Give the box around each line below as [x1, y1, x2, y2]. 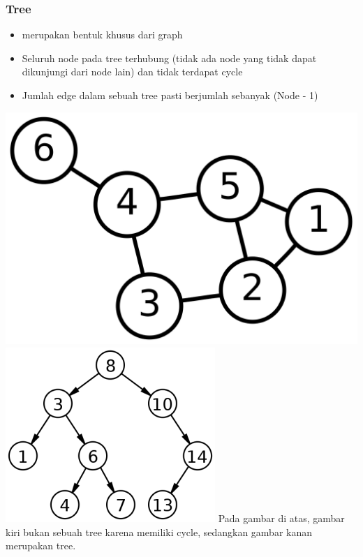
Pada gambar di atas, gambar [218, 510, 345, 525]
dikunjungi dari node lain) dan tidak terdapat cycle [22, 64, 243, 79]
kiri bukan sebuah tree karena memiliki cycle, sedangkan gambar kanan [6, 524, 312, 539]
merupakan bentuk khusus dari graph [22, 27, 183, 42]
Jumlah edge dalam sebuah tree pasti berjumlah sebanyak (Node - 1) [22, 88, 318, 102]
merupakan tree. [6, 538, 76, 553]
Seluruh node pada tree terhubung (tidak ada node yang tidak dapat [22, 50, 317, 65]
